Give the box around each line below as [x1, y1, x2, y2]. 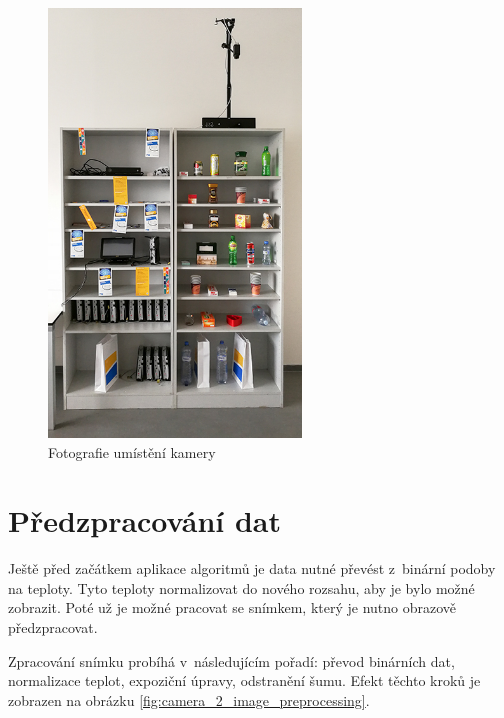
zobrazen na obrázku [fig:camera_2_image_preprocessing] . [8, 689, 370, 710]
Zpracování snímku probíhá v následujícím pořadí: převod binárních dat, [8, 650, 455, 671]
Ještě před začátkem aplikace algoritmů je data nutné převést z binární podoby [8, 558, 496, 579]
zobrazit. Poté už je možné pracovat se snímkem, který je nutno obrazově [8, 597, 457, 618]
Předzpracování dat [8, 500, 282, 541]
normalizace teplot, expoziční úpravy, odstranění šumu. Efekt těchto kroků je [8, 670, 481, 691]
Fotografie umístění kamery [48, 441, 216, 462]
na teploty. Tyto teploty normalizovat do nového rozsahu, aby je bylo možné [8, 577, 475, 598]
